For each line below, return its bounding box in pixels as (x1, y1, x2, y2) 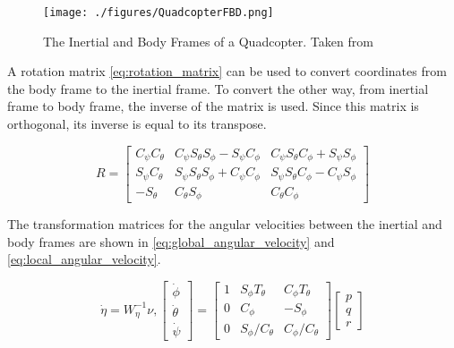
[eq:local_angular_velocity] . (7, 250, 161, 268)
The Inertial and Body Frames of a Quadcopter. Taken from (43, 31, 373, 50)
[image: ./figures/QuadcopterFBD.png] (43, 6, 274, 19)
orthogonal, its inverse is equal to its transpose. (7, 115, 267, 133)
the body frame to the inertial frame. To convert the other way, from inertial (7, 79, 429, 98)
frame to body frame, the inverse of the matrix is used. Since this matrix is (7, 97, 419, 115)
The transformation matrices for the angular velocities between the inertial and (7, 215, 442, 233)
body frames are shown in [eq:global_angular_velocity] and (7, 232, 335, 250)
